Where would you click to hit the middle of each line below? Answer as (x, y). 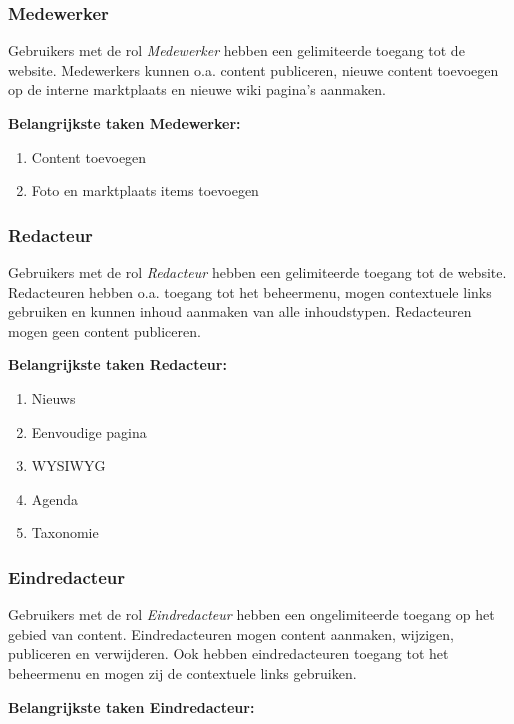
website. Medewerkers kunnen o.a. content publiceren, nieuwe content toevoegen (253, 69)
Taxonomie (65, 532)
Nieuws (53, 397)
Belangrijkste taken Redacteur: (117, 364)
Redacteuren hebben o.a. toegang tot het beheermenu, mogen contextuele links (250, 291)
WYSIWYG (68, 465)
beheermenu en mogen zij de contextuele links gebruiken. (182, 672)
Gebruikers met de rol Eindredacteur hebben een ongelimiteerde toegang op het (251, 614)
